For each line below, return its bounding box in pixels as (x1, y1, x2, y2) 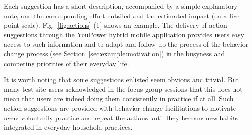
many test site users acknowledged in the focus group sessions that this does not (4, 84, 243, 94)
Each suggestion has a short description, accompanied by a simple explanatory (4, 1, 238, 11)
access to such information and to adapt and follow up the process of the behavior (4, 39, 249, 49)
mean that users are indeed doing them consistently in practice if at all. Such (4, 93, 234, 103)
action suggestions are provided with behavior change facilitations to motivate (4, 102, 236, 113)
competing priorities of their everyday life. (4, 58, 129, 68)
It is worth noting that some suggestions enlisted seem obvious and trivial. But (4, 74, 239, 84)
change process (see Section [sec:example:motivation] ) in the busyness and (4, 48, 225, 58)
